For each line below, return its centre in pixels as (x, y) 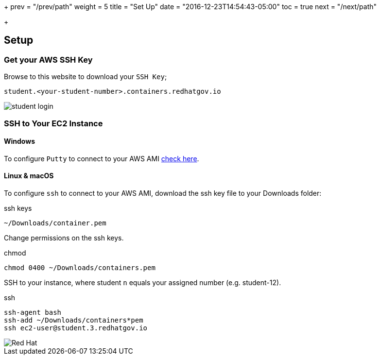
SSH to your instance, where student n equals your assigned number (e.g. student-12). (143, 283)
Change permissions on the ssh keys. (64, 238)
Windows (19, 141)
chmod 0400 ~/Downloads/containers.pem (80, 268)
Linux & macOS (29, 176)
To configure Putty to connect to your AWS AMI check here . (102, 158)
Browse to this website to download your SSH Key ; (86, 77)
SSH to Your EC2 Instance (53, 123)
